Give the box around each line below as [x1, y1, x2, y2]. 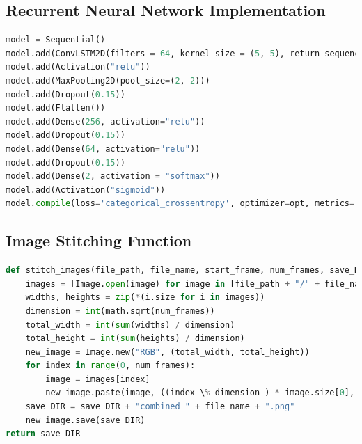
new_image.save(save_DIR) [25, 415, 145, 425]
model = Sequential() [6, 35, 106, 45]
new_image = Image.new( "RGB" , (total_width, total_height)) [25, 347, 310, 357]
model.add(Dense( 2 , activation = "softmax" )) [6, 171, 220, 182]
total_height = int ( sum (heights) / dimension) [25, 333, 245, 344]
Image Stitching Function [6, 230, 192, 251]
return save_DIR [6, 429, 81, 439]
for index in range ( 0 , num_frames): [25, 360, 196, 371]
